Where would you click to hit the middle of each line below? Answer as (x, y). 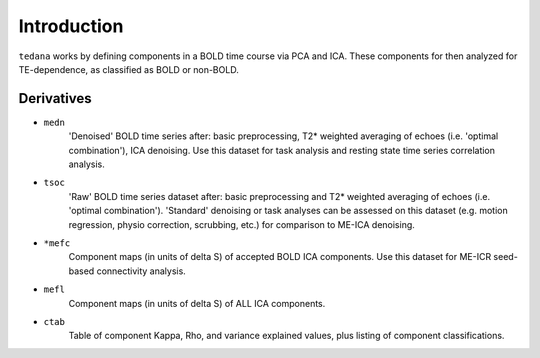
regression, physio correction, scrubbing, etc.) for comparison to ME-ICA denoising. (241, 224)
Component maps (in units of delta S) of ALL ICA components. (197, 303)
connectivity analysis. (141, 271)
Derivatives (55, 98)
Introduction (71, 26)
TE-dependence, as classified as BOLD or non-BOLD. (128, 69)
